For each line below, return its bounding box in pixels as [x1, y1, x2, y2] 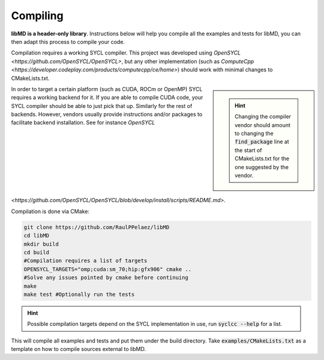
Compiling [11, 9, 64, 22]
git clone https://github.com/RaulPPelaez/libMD [23, 224, 170, 230]
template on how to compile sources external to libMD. [11, 346, 146, 353]
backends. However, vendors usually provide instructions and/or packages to [11, 111, 203, 118]
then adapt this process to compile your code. [11, 38, 125, 45]
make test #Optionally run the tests [23, 291, 135, 298]
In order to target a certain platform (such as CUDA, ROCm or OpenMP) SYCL [11, 85, 203, 92]
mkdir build [23, 241, 59, 247]
